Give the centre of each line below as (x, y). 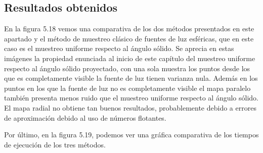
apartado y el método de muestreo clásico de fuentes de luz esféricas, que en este (129, 38)
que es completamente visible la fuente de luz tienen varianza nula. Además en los (131, 78)
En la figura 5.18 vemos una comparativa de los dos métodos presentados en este (129, 29)
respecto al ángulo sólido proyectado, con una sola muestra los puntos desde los (127, 68)
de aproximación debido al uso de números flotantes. (85, 117)
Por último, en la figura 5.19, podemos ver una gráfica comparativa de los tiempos (131, 135)
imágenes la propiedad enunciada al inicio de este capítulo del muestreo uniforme (130, 58)
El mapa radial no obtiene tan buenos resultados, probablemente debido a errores (130, 107)
